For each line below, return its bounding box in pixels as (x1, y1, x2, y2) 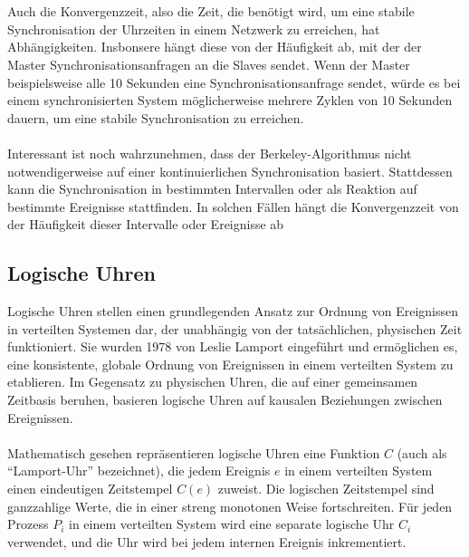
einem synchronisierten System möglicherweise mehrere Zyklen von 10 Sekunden (7, 91, 453, 110)
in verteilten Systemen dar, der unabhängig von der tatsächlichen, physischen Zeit (7, 319, 463, 338)
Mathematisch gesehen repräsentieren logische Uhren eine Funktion (7, 443, 380, 462)
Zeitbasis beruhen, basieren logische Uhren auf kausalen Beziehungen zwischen (7, 390, 443, 409)
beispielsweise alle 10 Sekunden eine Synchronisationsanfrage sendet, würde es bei (7, 72, 461, 91)
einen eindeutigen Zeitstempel (7, 479, 173, 498)
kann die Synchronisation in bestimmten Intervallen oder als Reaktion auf (7, 179, 417, 198)
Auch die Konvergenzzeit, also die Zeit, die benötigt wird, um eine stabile (7, 2, 415, 21)
